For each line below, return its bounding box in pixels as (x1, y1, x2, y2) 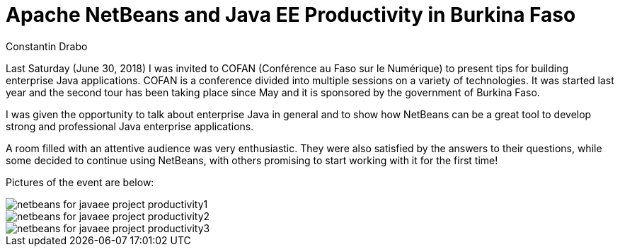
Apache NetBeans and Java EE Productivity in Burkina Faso (6, 3, 576, 27)
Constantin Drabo (6, 40, 88, 52)
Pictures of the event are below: (6, 176, 154, 188)
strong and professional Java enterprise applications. (6, 120, 254, 132)
